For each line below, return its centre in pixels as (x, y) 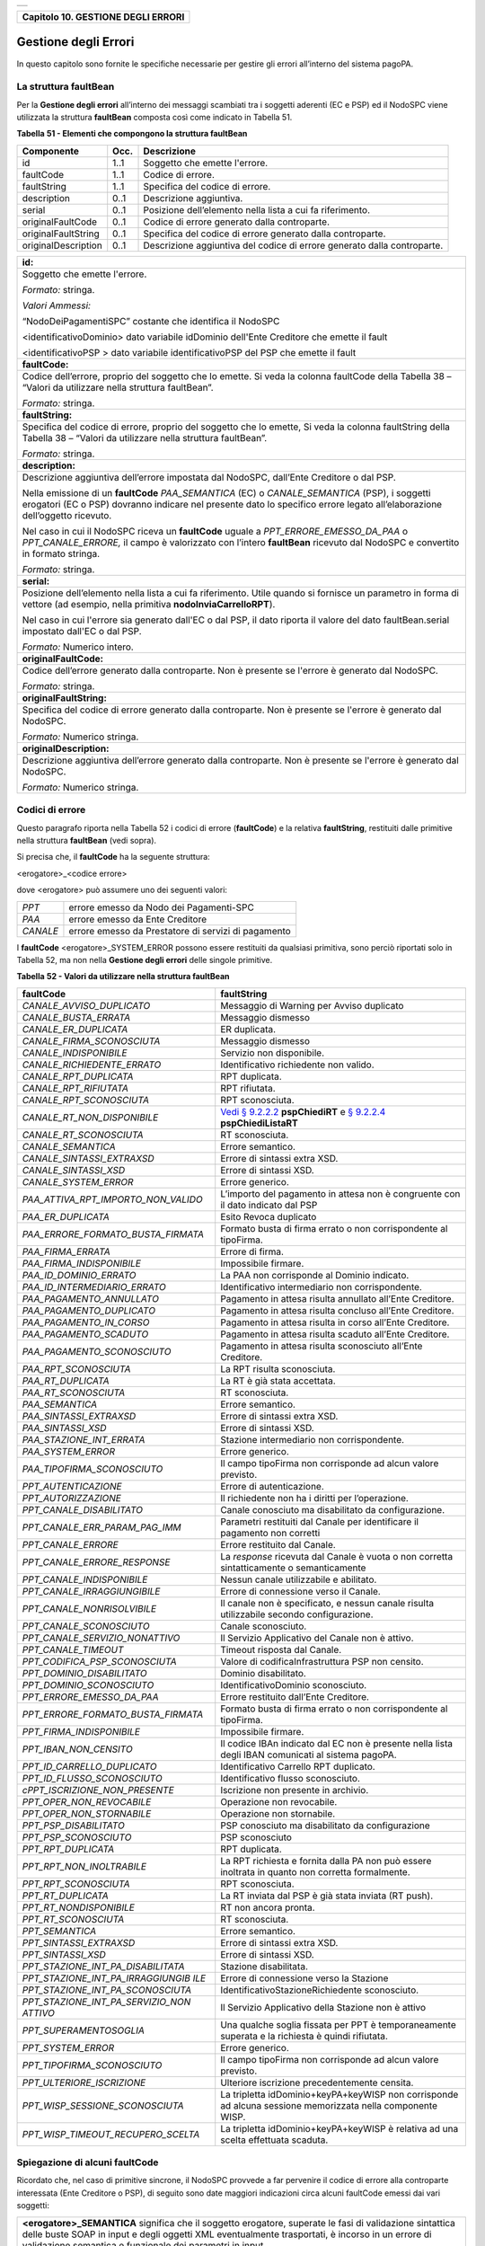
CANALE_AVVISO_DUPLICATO (86, 1005)
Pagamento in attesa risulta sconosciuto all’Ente (322, 1346)
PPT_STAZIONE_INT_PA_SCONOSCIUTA (107, 1990)
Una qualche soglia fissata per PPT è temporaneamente (339, 2024)
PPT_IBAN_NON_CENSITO (78, 1749)
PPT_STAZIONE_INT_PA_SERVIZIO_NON (106, 2002)
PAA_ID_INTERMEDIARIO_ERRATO (94, 1287)
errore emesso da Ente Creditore (138, 919)
